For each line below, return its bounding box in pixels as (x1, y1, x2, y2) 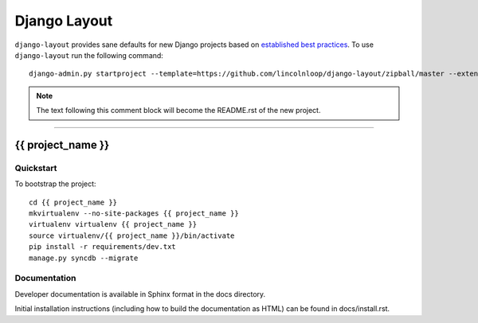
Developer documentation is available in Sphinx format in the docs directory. (14, 289, 266, 298)
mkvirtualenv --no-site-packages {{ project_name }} (29, 209, 239, 218)
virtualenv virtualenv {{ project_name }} (29, 220, 198, 229)
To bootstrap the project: (14, 179, 96, 189)
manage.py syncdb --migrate (29, 253, 139, 263)
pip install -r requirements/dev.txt (29, 243, 177, 251)
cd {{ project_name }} (29, 197, 118, 207)
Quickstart (14, 162, 57, 173)
